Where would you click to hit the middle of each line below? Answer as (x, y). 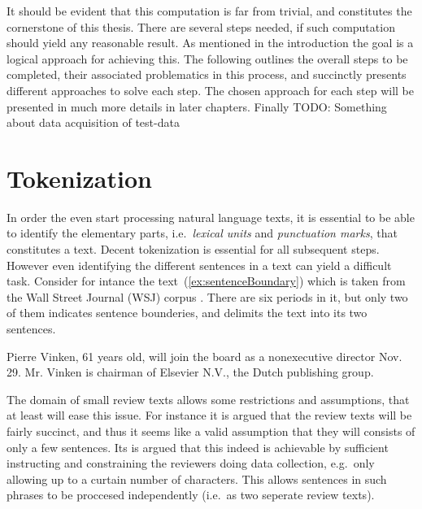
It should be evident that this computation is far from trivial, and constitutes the (209, 11)
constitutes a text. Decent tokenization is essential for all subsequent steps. (193, 249)
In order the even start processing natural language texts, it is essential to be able (211, 217)
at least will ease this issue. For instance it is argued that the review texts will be (209, 415)
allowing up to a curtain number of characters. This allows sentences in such (197, 479)
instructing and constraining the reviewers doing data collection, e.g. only (191, 463)
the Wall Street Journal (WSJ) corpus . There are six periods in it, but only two (207, 296)
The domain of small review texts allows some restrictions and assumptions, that (208, 399)
